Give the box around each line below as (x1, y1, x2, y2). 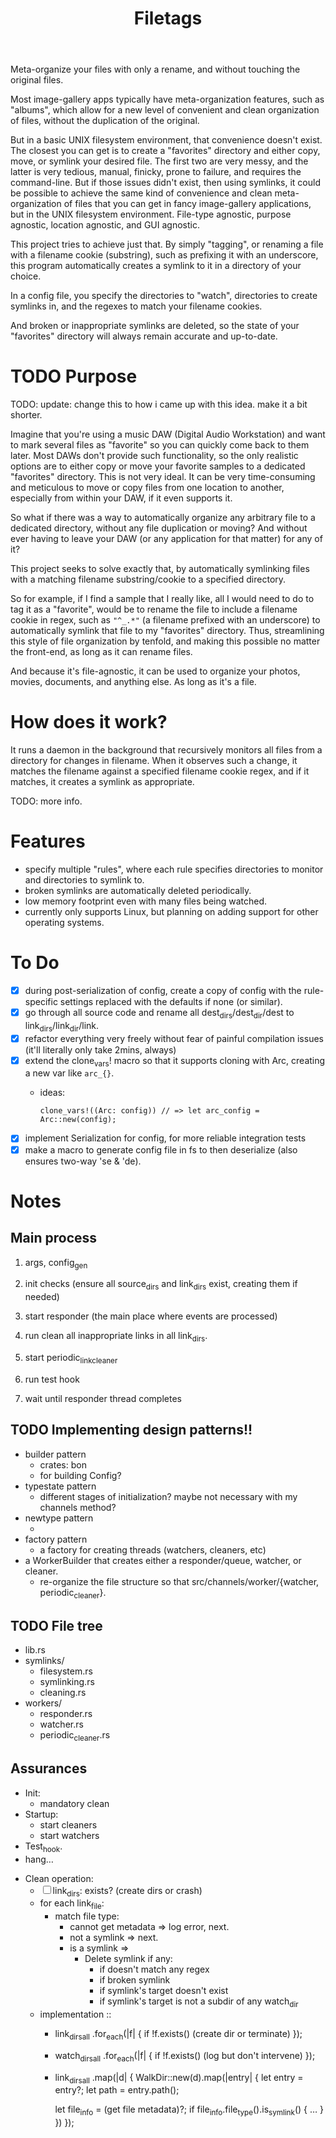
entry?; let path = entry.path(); (54, 2084, 180, 2096)
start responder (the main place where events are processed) (24, 1310, 278, 1322)
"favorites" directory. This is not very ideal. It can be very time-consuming (10, 471, 316, 483)
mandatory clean (39, 1797, 110, 1809)
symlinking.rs (39, 1676, 95, 1688)
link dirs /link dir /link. (24, 1019, 100, 1034)
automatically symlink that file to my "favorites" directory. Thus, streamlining (10, 625, 325, 637)
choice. (10, 270, 42, 282)
